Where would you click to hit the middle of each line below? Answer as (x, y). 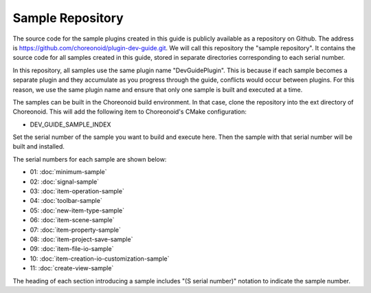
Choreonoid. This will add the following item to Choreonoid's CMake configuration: (130, 112)
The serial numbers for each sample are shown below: (90, 159)
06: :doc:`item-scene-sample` (72, 220)
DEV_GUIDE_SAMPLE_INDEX (70, 124)
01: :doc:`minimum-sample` (68, 172)
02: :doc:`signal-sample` (65, 182)
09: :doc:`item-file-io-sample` (72, 249)
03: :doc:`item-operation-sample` (77, 191)
